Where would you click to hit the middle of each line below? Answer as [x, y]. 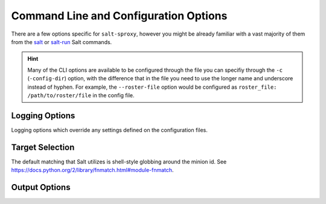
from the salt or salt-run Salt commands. [62, 42]
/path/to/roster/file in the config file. [81, 95]
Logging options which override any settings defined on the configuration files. [109, 130]
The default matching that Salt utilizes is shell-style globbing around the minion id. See [119, 161]
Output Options [41, 187]
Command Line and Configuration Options [119, 16]
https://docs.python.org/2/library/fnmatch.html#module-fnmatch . [93, 170]
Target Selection [43, 147]
